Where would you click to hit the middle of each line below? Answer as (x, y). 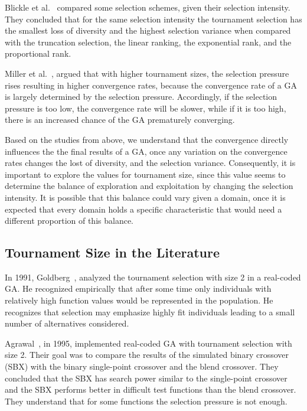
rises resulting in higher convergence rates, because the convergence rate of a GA (151, 85)
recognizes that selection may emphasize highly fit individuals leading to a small (150, 311)
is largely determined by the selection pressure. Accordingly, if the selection (141, 97)
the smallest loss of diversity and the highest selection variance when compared (148, 30)
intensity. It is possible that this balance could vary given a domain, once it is (145, 197)
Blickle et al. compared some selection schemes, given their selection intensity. (148, 7)
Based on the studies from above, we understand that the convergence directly (147, 139)
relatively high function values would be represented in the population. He (139, 300)
